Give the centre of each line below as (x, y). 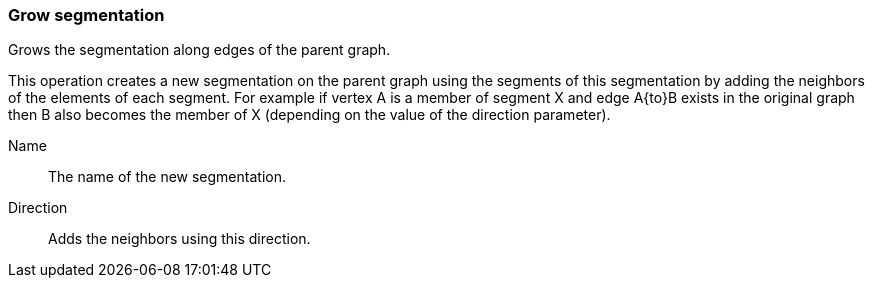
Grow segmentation (86, 15)
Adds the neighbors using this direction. (179, 239)
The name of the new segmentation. (167, 177)
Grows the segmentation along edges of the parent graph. (199, 50)
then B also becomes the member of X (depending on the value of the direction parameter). (309, 115)
